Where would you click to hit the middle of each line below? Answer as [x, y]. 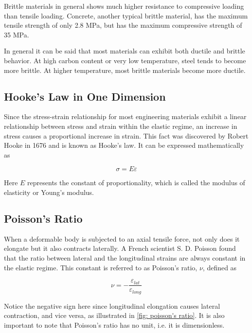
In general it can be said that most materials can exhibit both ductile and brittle [125, 51]
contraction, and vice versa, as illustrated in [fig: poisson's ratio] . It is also [114, 315]
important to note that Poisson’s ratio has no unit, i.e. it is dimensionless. [114, 324]
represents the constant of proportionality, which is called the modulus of [136, 183]
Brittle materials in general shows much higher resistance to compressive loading [124, 6]
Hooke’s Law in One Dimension [85, 96]
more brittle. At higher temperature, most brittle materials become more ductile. [125, 70]
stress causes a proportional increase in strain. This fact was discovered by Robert [126, 135]
